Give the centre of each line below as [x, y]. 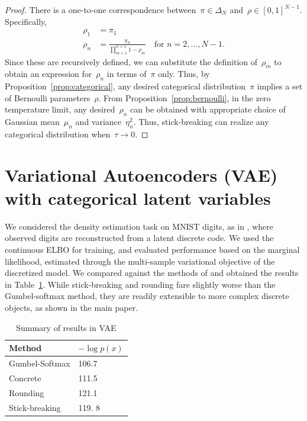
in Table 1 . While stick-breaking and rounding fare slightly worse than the [140, 284]
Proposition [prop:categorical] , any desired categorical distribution [125, 86]
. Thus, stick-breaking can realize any [201, 122]
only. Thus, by [184, 74]
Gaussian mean [32, 122]
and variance [98, 122]
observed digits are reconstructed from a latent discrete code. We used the [139, 238]
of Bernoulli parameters [48, 97]
